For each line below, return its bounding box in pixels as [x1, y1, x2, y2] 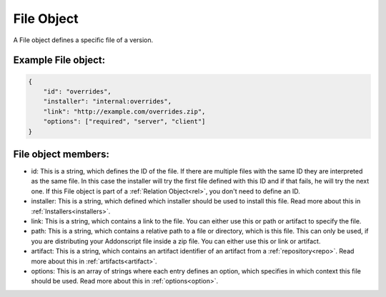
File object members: [13, 148, 110, 160]
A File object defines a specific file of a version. [13, 36, 154, 44]
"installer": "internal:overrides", [43, 97, 172, 106]
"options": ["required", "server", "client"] [43, 118, 206, 126]
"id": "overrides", [43, 87, 112, 96]
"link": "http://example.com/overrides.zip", [43, 107, 206, 116]
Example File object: [13, 54, 106, 66]
